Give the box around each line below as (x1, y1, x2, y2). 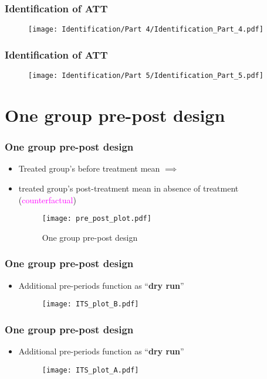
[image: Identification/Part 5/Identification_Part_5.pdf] (28, 71, 263, 80)
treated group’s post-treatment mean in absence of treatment (18, 182, 239, 194)
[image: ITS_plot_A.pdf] (42, 366, 139, 374)
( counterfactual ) (18, 193, 76, 206)
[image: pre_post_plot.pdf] (42, 214, 151, 223)
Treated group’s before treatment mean (18, 162, 160, 175)
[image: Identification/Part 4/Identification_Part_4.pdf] (28, 25, 263, 34)
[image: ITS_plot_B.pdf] (42, 300, 139, 309)
